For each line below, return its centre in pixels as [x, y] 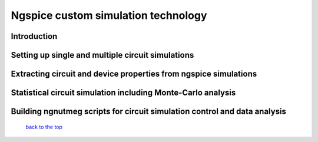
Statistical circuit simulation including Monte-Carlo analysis [123, 93]
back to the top [44, 127]
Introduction [34, 36]
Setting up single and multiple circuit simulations [102, 55]
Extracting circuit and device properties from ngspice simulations [134, 74]
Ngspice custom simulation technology [109, 15]
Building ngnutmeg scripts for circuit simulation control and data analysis [149, 112]
